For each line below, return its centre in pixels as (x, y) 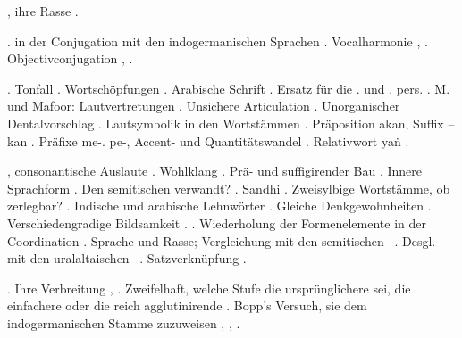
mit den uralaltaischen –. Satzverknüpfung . (127, 258)
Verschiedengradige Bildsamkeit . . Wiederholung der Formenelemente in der (217, 223)
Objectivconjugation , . (70, 58)
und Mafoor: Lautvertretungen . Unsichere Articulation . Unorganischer (204, 106)
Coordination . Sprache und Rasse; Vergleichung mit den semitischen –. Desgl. (222, 240)
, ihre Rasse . (43, 11)
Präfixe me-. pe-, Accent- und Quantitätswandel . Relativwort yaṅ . (224, 140)
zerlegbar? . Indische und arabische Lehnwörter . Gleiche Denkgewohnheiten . (219, 206)
